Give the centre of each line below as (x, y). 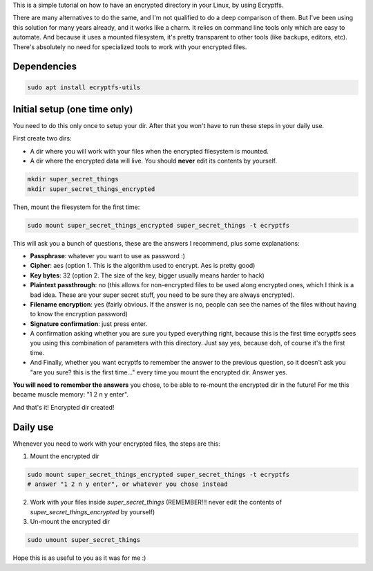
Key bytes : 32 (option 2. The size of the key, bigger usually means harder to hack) (147, 275)
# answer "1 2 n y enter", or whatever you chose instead (127, 484)
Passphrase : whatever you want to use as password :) (108, 255)
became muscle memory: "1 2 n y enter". (71, 395)
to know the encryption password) (79, 314)
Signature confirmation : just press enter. (89, 324)
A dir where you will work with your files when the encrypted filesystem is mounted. (150, 151)
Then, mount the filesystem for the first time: (76, 207)
